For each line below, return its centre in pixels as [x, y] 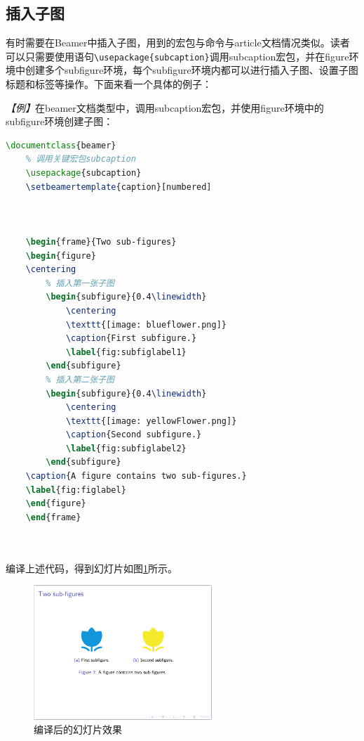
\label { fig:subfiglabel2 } [126, 448]
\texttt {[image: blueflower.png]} [146, 324]
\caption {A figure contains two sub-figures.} [136, 476]
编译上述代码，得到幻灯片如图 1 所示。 [92, 568]
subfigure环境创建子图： [60, 121]
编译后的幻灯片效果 [78, 729]
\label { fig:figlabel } [76, 490]
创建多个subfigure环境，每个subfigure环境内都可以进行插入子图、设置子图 [191, 70]
